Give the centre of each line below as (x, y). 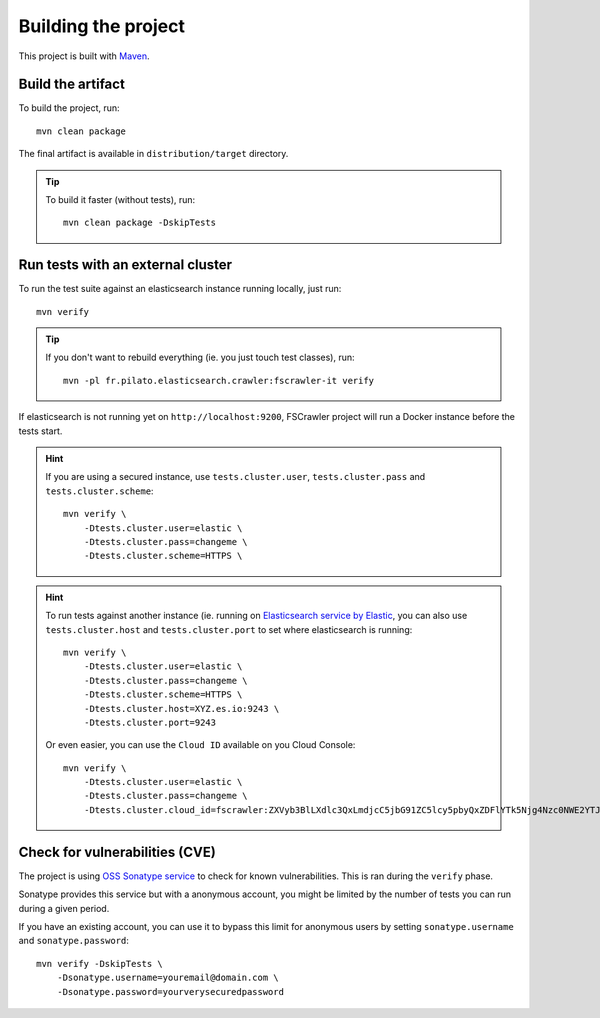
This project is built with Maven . (84, 56)
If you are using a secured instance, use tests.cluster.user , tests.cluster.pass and (235, 477)
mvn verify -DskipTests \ (100, 963)
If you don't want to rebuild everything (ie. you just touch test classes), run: (200, 357)
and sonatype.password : (73, 941)
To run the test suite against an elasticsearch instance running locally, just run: (180, 289)
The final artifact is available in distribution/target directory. (153, 154)
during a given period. (64, 908)
